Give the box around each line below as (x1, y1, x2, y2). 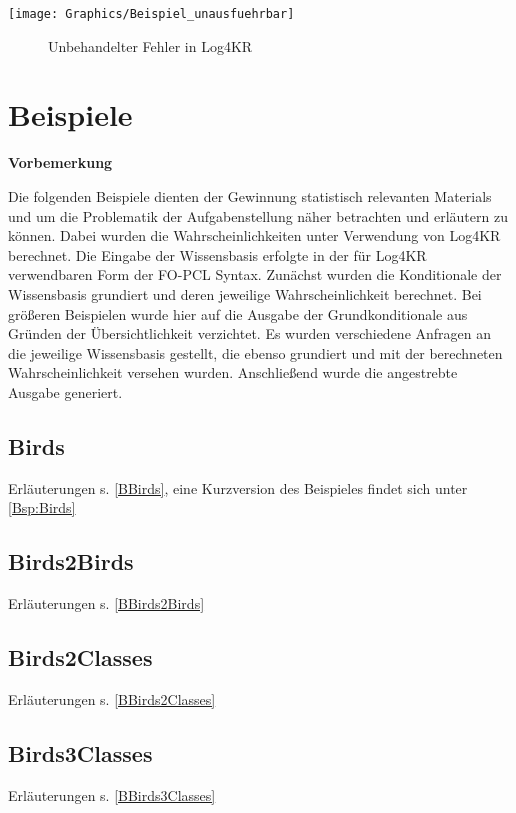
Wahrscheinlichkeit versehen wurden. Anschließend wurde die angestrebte (8, 362, 458, 383)
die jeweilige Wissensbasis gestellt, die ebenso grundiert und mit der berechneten (8, 342, 503, 363)
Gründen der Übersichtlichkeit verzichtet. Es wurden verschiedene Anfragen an (8, 323, 492, 344)
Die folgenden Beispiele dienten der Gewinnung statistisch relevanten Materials (8, 185, 492, 206)
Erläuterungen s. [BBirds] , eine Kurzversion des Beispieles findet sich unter (8, 477, 468, 498)
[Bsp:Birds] (8, 497, 76, 518)
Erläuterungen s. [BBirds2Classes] (8, 688, 216, 709)
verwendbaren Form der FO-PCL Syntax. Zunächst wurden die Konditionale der (8, 264, 502, 285)
